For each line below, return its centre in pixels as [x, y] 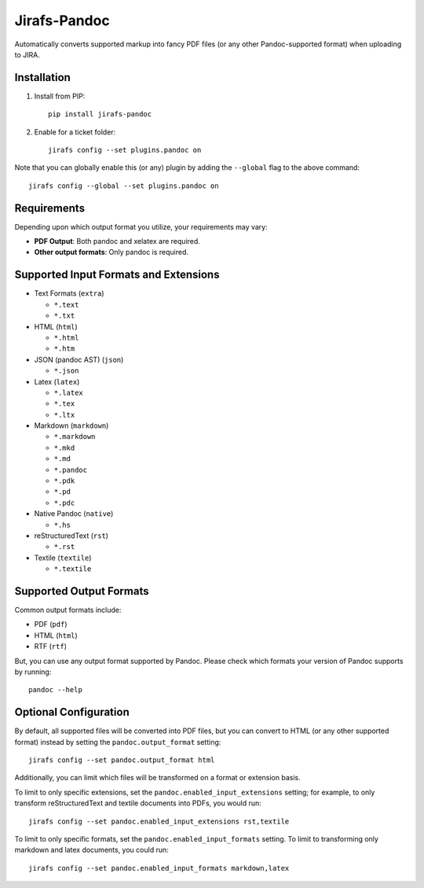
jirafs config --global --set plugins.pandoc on [124, 186]
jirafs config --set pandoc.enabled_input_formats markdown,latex [159, 868]
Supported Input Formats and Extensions [117, 275]
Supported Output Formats [82, 591]
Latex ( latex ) [57, 381]
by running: [33, 672]
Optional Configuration [72, 712]
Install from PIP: [60, 96]
